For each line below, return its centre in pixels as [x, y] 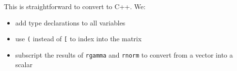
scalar [24, 64]
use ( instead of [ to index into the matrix [79, 39]
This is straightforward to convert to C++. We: [75, 6]
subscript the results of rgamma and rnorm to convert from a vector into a [124, 54]
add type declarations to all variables [70, 22]
